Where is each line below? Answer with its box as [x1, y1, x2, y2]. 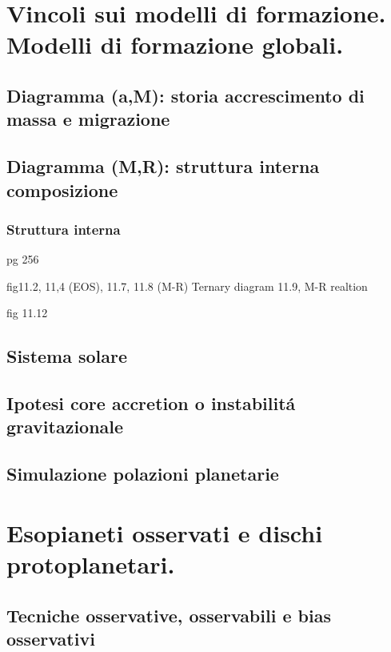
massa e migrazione [6, 107, 170, 131]
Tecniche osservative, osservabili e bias [6, 602, 331, 627]
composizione [6, 177, 118, 202]
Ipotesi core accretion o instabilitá [6, 391, 296, 416]
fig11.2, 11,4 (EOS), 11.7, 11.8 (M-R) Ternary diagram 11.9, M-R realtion [6, 277, 368, 294]
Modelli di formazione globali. [6, 28, 344, 61]
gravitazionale [6, 414, 124, 439]
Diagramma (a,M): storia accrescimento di [6, 83, 365, 107]
